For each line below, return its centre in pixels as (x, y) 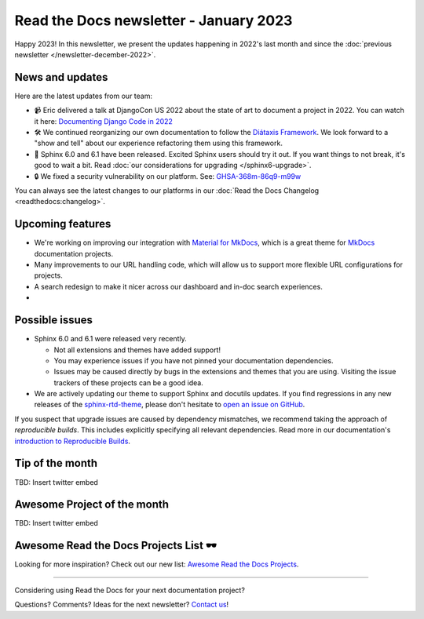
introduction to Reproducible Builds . (73, 441)
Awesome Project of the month (91, 505)
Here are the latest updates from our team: (84, 96)
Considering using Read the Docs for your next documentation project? (130, 590)
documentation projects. (74, 253)
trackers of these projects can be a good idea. (128, 382)
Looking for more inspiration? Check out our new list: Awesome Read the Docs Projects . (157, 564)
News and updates (61, 77)
